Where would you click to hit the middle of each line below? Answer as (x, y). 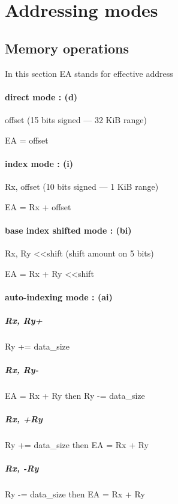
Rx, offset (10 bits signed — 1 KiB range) (82, 186)
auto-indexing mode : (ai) (59, 296)
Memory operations (67, 48)
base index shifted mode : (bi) (68, 230)
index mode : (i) (39, 163)
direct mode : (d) (41, 96)
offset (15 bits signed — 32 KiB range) (76, 119)
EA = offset (27, 140)
